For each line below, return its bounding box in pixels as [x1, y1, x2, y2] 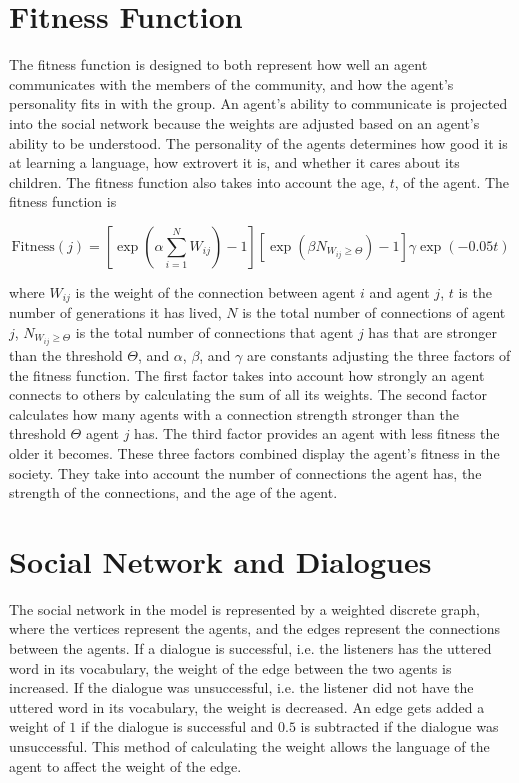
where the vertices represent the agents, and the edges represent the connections [9, 618, 501, 639]
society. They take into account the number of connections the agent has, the [9, 462, 482, 483]
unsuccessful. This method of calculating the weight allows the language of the [9, 736, 490, 757]
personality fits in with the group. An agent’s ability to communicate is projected [9, 93, 508, 114]
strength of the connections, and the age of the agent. [9, 482, 338, 503]
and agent [369, 281, 430, 302]
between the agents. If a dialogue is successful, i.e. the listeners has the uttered [9, 638, 492, 659]
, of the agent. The [394, 171, 510, 192]
